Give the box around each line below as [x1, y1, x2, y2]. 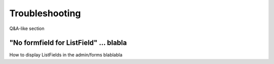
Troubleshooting [9, 8, 81, 19]
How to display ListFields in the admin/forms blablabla [9, 52, 123, 58]
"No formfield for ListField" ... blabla [9, 39, 127, 47]
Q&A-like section [9, 25, 45, 31]
